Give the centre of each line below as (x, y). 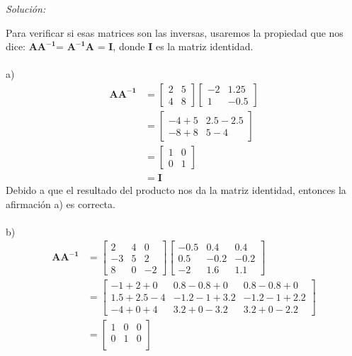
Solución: (26, 8)
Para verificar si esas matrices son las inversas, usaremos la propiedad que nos (175, 32)
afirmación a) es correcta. (61, 203)
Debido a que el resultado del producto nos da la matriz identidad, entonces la (176, 190)
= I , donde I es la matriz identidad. (175, 46)
